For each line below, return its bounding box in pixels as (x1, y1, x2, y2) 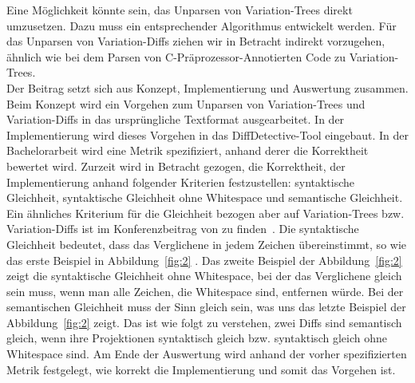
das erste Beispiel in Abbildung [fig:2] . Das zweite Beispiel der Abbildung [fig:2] (6, 251, 402, 268)
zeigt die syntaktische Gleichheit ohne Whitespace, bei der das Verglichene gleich (6, 267, 402, 284)
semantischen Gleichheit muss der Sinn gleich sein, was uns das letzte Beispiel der (6, 298, 406, 315)
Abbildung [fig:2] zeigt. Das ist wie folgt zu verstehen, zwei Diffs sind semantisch (6, 314, 402, 330)
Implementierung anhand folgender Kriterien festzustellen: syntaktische (6, 173, 355, 190)
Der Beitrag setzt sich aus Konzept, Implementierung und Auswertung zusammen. (6, 79, 409, 96)
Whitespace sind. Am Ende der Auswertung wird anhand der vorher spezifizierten (6, 345, 407, 362)
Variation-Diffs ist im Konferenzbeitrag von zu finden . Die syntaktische (6, 220, 359, 237)
